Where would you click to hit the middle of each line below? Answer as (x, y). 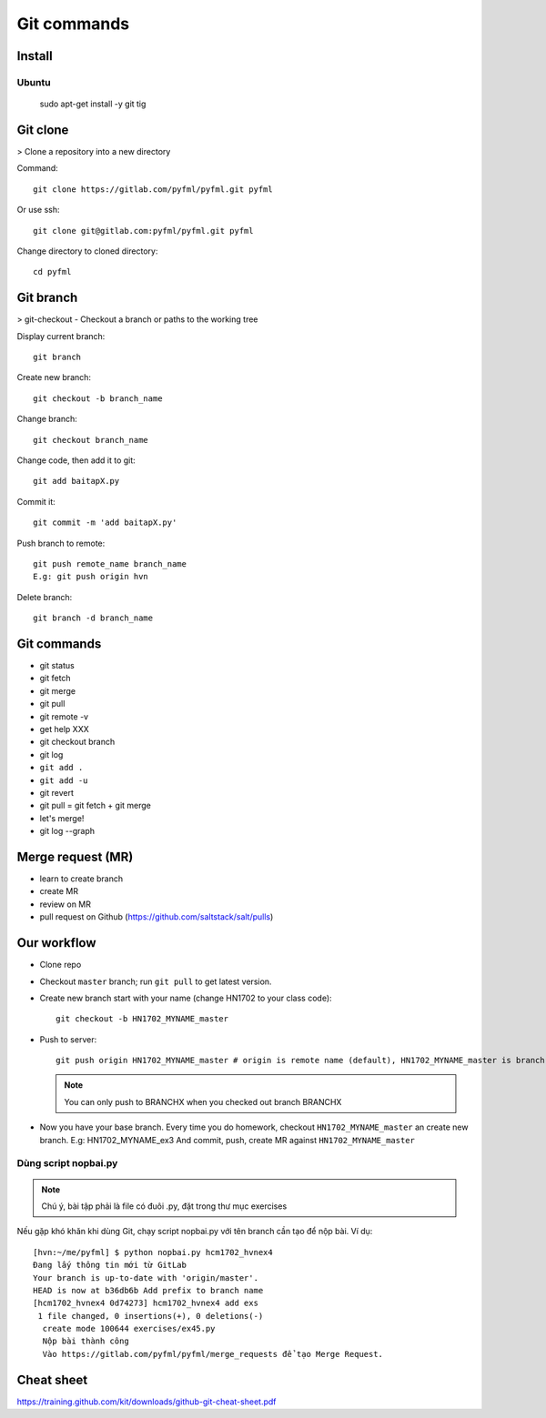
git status (57, 666)
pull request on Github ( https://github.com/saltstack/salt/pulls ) (157, 917)
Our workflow (56, 943)
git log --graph (67, 831)
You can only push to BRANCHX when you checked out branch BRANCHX (203, 1101)
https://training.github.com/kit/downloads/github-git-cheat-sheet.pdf (147, 1402)
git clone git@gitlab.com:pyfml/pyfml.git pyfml (143, 231)
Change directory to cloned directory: (87, 251)
